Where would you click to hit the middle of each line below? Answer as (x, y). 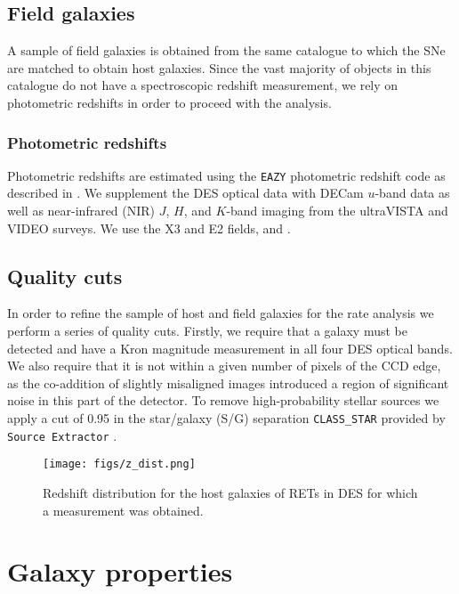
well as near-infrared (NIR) (81, 211)
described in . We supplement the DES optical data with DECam (185, 193)
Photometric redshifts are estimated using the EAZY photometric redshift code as (226, 175)
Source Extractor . (62, 435)
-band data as (412, 193)
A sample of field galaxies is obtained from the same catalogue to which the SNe (226, 50)
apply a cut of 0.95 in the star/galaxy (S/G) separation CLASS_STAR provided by (226, 418)
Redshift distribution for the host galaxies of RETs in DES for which (230, 492)
